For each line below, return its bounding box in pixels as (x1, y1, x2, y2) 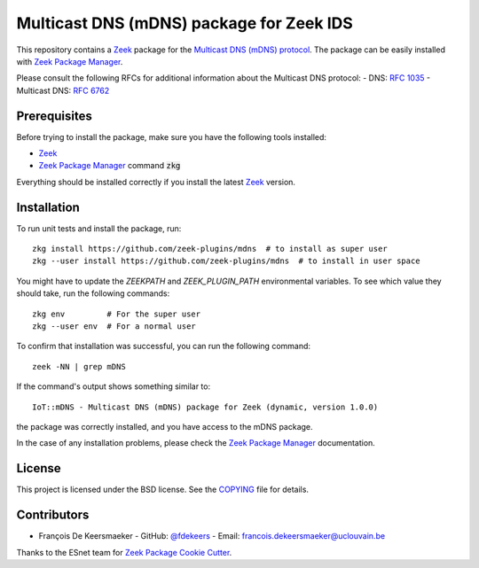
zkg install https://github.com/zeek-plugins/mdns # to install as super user (32, 244, 388, 254)
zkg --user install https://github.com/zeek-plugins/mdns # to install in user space (32, 256, 420, 266)
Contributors (16, 508, 90, 523)
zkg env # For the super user (32, 308, 201, 319)
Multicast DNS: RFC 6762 (16, 85, 110, 96)
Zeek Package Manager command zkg (38, 160, 181, 171)
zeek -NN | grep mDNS (32, 362, 126, 371)
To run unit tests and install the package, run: (16, 222, 182, 234)
